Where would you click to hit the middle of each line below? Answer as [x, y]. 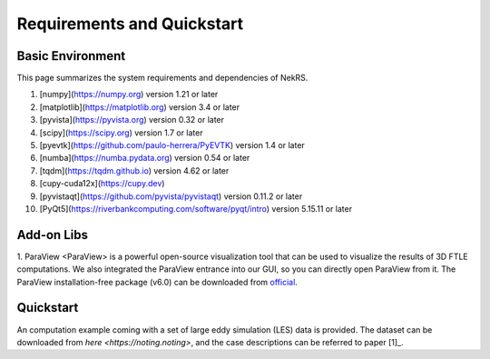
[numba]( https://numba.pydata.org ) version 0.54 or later [145, 158]
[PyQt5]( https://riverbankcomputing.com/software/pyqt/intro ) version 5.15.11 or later [196, 208]
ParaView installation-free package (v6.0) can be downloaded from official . [157, 282]
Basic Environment [71, 56]
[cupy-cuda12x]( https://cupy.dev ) [102, 184]
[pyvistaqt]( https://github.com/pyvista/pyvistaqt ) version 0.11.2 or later [171, 196]
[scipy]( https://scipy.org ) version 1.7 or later [121, 133]
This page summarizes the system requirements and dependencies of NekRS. [162, 78]
